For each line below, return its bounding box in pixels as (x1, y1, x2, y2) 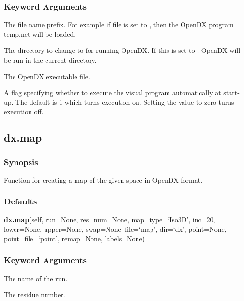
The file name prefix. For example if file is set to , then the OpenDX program (4, 19, 234, 30)
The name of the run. (4, 273, 68, 283)
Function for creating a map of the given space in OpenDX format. (4, 174, 203, 184)
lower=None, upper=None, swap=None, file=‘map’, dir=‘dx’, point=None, (4, 224, 227, 234)
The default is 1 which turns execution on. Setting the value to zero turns (15, 97, 234, 107)
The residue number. (4, 289, 65, 300)
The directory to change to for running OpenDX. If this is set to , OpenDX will (4, 45, 241, 55)
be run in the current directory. (4, 55, 97, 65)
